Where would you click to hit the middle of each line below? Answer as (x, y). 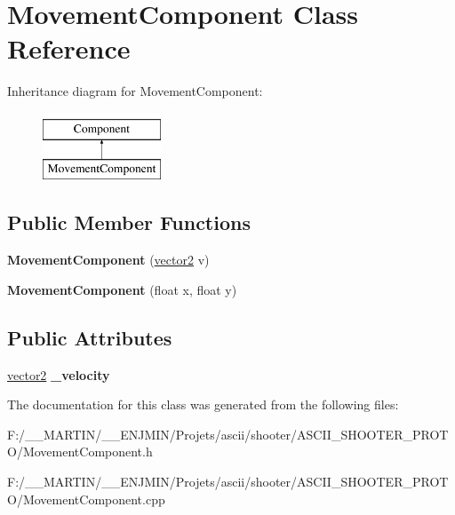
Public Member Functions (129, 222)
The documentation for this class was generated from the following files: (203, 404)
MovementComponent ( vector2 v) (108, 260)
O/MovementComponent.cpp (86, 499)
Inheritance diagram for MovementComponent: (135, 91)
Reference (69, 48)
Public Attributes (90, 337)
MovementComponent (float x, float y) (122, 289)
